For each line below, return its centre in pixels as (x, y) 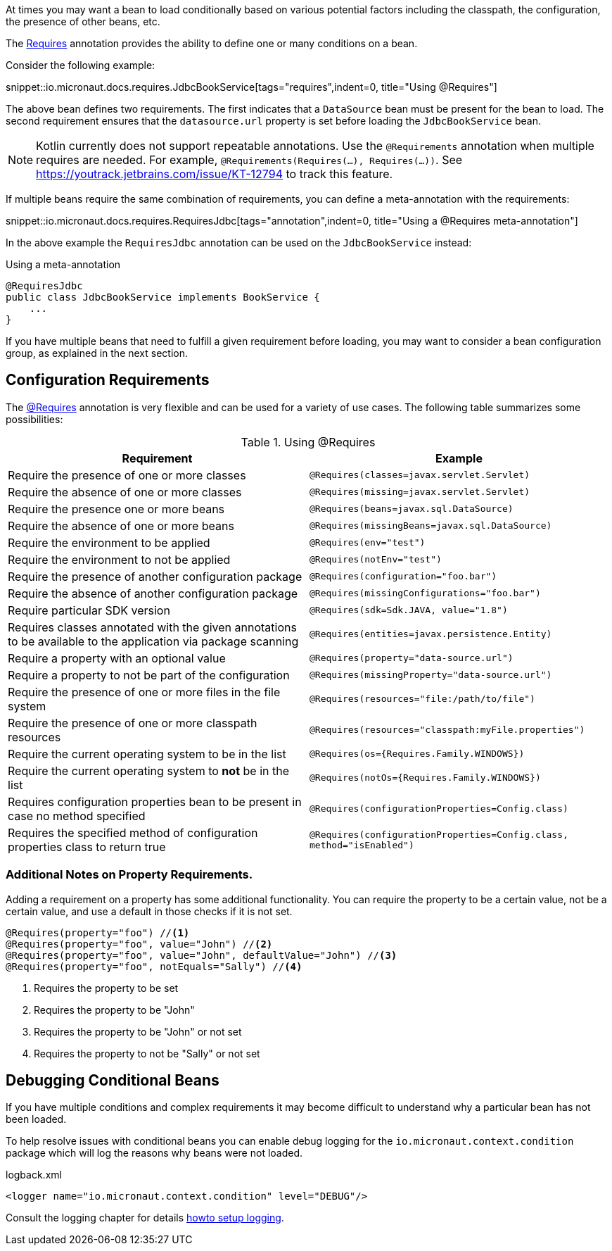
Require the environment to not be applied (119, 559)
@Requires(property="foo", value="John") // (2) (139, 944)
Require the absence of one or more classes (125, 492)
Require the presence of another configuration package (155, 576)
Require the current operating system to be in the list (147, 754)
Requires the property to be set (106, 988)
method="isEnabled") (362, 845)
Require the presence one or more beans (116, 509)
